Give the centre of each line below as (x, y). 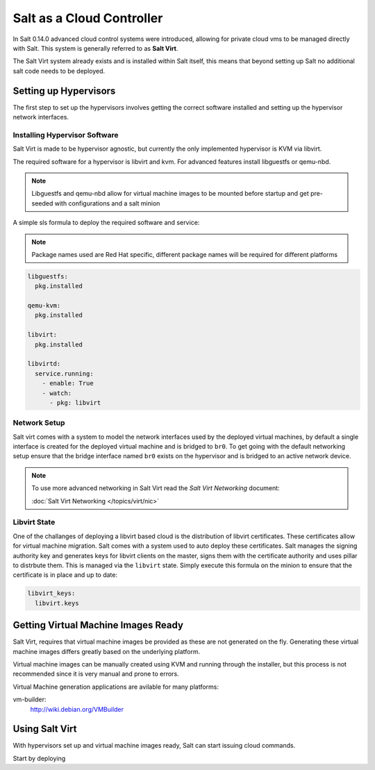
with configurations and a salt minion (107, 203)
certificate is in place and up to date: (65, 575)
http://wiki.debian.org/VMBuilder (77, 709)
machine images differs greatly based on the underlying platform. (107, 651)
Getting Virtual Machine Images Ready (98, 625)
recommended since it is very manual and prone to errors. (96, 674)
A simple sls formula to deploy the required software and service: (106, 223)
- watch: (57, 393)
